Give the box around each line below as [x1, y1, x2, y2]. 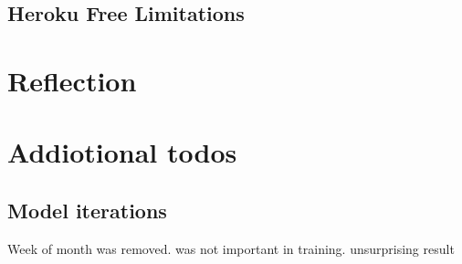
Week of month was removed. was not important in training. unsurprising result [7, 238, 455, 258]
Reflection [7, 61, 137, 99]
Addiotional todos [7, 133, 237, 171]
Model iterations [7, 195, 167, 224]
